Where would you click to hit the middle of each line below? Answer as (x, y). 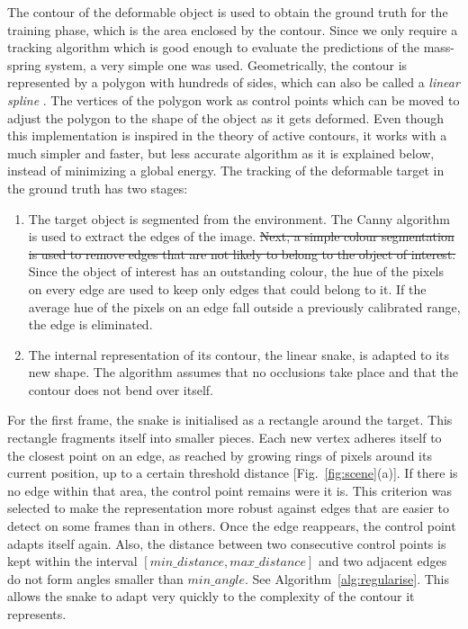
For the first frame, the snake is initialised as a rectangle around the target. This (230, 420)
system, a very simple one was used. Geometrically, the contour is (226, 64)
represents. (37, 614)
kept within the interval (72, 561)
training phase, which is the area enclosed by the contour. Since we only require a (233, 29)
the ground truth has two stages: (98, 188)
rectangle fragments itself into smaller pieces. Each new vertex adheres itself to (225, 438)
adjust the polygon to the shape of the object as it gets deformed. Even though (226, 117)
